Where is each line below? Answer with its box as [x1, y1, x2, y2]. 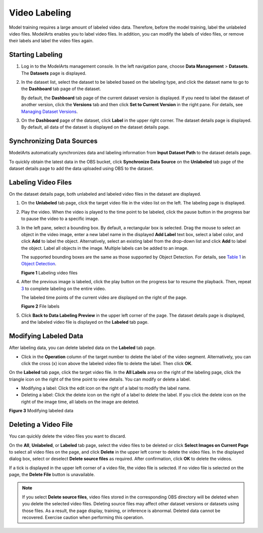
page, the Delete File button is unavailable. [9, 472, 95, 478]
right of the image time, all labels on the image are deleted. [21, 399, 139, 404]
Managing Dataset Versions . [21, 109, 78, 114]
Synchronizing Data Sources [9, 137, 98, 146]
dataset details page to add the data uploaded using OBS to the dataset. [9, 165, 154, 171]
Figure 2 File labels [21, 303, 60, 309]
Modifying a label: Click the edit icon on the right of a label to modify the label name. [21, 385, 191, 391]
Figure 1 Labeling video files [21, 270, 78, 276]
